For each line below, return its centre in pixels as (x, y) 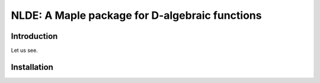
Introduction (34, 36)
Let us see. (24, 51)
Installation (32, 67)
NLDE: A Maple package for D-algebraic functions (136, 15)
